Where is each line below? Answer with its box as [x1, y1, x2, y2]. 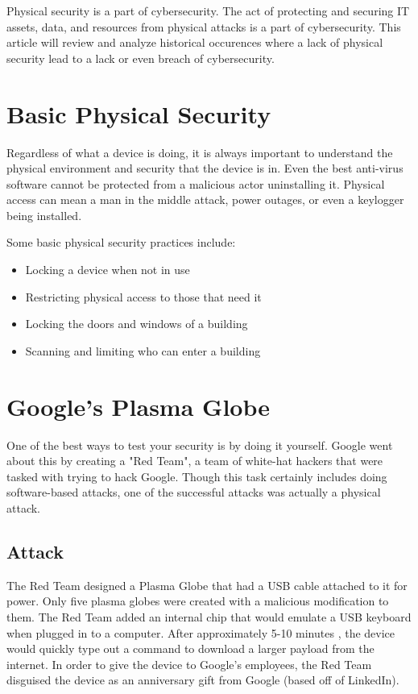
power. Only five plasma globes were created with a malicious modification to [6, 592, 389, 609]
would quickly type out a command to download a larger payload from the [6, 640, 375, 657]
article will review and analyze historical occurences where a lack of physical [6, 34, 383, 51]
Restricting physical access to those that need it [25, 288, 262, 305]
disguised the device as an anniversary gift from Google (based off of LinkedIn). [6, 671, 399, 688]
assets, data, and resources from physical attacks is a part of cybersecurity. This [6, 18, 401, 35]
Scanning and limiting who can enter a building [25, 342, 261, 359]
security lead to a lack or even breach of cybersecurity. [6, 49, 275, 66]
